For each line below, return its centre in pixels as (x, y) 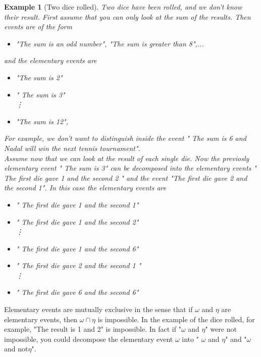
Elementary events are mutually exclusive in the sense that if (98, 309)
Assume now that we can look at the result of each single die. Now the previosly (127, 158)
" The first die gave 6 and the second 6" (77, 292)
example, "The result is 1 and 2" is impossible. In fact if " (93, 329)
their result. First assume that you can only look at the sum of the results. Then (127, 16)
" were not (221, 329)
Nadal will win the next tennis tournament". (72, 148)
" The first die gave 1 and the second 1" (77, 204)
